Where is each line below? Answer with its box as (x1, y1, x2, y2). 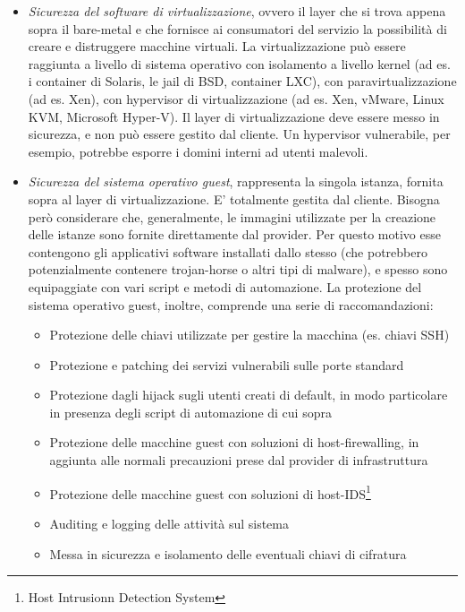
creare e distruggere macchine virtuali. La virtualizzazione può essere (28, 37, 406, 56)
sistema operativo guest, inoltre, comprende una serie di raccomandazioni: (28, 295, 434, 314)
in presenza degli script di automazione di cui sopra (49, 402, 332, 421)
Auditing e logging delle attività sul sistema (49, 513, 289, 532)
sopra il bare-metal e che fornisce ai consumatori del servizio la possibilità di (28, 19, 447, 38)
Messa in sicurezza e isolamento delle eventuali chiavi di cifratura (49, 544, 407, 563)
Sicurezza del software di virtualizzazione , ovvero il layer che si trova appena (28, 2, 446, 20)
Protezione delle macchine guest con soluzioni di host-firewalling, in (49, 433, 419, 452)
